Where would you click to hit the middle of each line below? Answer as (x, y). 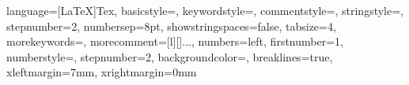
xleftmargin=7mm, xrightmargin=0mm (102, 72)
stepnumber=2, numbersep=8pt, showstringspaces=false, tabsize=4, (171, 26)
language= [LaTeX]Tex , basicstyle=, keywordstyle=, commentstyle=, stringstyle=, (205, 10)
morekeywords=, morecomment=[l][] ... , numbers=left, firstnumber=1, (175, 41)
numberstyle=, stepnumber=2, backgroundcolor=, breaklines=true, (170, 56)
